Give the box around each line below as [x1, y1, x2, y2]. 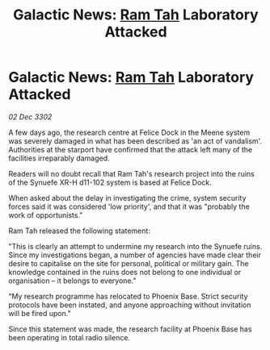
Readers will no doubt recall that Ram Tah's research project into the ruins [8, 169, 255, 178]
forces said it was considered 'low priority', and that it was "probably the [8, 202, 251, 211]
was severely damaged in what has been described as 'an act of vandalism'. [8, 135, 263, 146]
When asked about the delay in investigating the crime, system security [8, 193, 247, 202]
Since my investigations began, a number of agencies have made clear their [8, 250, 261, 260]
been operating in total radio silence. [8, 332, 131, 342]
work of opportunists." [8, 210, 83, 219]
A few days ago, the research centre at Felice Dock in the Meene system [8, 127, 251, 137]
